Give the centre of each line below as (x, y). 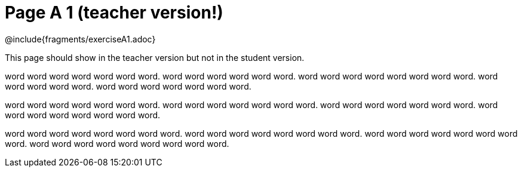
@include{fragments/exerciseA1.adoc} (80, 39)
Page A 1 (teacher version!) (114, 13)
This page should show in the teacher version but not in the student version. (155, 57)
